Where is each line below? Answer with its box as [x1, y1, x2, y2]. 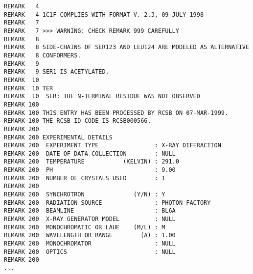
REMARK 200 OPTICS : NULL [4, 248, 176, 255]
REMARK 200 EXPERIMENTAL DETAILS [4, 134, 113, 141]
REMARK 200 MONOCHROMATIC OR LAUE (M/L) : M [4, 223, 165, 231]
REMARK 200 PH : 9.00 [4, 166, 176, 174]
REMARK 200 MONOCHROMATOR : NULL [4, 240, 176, 247]
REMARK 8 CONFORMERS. [4, 52, 81, 59]
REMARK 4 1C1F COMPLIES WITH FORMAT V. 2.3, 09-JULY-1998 [4, 11, 204, 18]
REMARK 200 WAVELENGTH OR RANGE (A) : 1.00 [4, 232, 176, 239]
